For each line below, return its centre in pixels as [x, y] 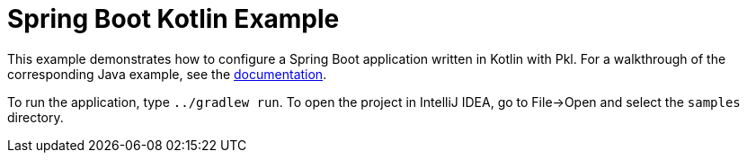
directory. [36, 117]
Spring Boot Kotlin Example [173, 19]
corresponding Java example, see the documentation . [167, 74]
